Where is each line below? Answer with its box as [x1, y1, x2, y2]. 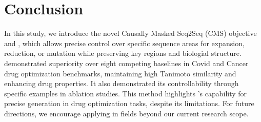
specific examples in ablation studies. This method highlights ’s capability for [4, 88, 247, 98]
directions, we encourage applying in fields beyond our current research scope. [4, 108, 249, 118]
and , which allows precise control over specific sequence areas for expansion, [4, 37, 245, 48]
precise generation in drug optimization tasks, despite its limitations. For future [4, 98, 254, 109]
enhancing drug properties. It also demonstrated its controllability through [4, 78, 239, 89]
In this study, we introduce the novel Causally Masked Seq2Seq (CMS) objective [4, 28, 257, 38]
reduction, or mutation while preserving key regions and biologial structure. [4, 48, 242, 58]
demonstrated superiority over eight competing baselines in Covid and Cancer [4, 57, 249, 68]
